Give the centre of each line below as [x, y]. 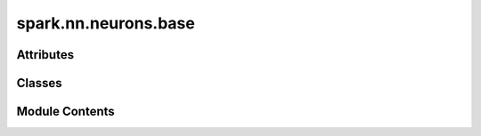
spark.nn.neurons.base [106, 23]
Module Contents [65, 112]
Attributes [45, 55]
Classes [39, 83]
